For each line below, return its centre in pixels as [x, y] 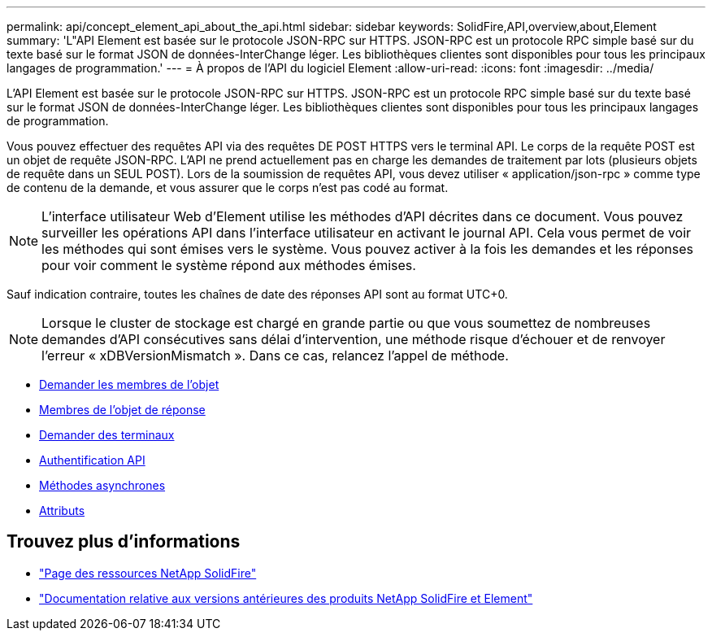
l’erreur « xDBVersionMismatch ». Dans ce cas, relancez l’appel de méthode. [275, 356]
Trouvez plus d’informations [124, 542]
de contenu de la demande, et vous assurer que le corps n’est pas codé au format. [228, 188]
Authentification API [92, 460]
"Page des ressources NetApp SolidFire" [148, 573]
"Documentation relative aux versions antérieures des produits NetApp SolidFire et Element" [286, 598]
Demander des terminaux [107, 435]
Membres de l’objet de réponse [122, 410]
